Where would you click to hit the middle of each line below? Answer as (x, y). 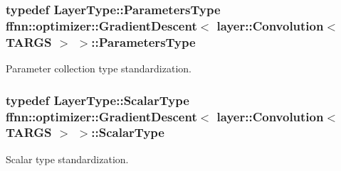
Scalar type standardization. (67, 159)
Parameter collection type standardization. (99, 68)
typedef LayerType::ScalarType (98, 100)
